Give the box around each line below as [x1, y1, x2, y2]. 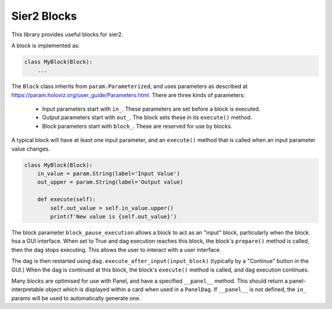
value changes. [11, 145, 50, 152]
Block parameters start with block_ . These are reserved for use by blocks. [42, 122, 233, 130]
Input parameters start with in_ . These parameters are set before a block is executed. [42, 105, 261, 113]
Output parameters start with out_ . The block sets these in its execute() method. [42, 114, 252, 121]
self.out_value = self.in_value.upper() [50, 205, 174, 211]
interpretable [11, 286, 44, 293]
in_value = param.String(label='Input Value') [37, 170, 181, 178]
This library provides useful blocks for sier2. [11, 31, 124, 38]
